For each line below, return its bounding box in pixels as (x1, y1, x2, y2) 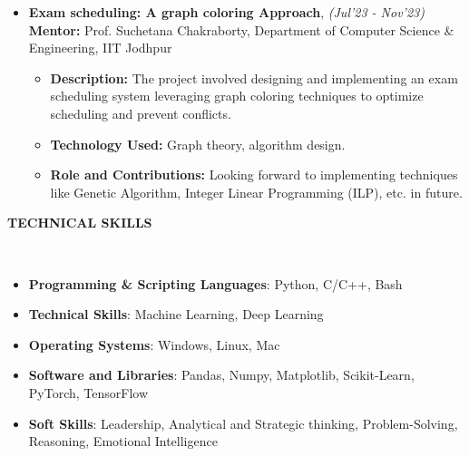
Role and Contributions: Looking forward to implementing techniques (50, 165, 458, 184)
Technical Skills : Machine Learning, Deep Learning (28, 305, 324, 324)
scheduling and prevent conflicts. (50, 103, 231, 122)
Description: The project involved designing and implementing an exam (50, 68, 458, 87)
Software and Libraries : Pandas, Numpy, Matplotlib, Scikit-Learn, (28, 365, 415, 384)
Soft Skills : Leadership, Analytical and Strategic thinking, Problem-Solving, (28, 413, 458, 432)
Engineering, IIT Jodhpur (28, 38, 172, 57)
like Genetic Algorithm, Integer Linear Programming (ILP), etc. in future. (50, 182, 463, 201)
